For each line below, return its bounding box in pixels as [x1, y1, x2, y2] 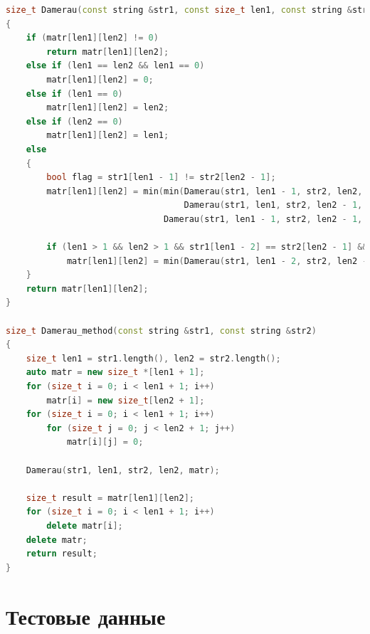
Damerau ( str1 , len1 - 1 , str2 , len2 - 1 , [163, 213, 363, 224]
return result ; [26, 549, 97, 559]
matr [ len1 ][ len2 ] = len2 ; [46, 102, 169, 113]
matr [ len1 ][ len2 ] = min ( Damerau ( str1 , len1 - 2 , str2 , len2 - [66, 255, 368, 266]
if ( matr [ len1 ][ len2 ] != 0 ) [26, 33, 159, 43]
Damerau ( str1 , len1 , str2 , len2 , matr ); [26, 465, 220, 475]
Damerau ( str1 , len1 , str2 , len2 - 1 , [184, 200, 363, 211]
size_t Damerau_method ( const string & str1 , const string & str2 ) [6, 325, 317, 336]
